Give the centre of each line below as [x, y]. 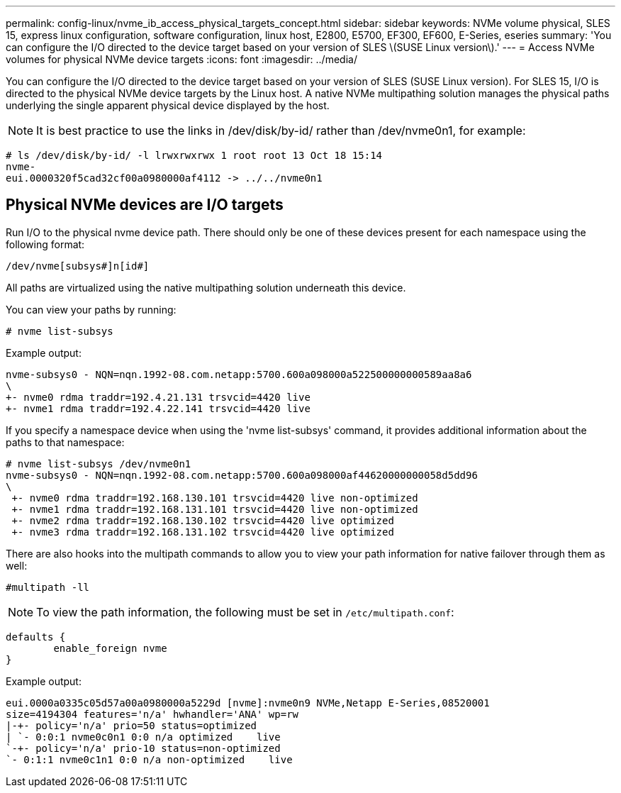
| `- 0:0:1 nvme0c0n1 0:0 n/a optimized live [143, 737]
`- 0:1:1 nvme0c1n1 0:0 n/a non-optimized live [149, 759]
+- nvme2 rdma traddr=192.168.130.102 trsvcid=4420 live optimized [203, 520]
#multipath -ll [48, 587]
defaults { [36, 637]
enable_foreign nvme [110, 648]
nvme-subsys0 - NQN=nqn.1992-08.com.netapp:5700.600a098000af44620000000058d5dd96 [242, 475]
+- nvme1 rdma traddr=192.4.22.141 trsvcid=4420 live [158, 408]
